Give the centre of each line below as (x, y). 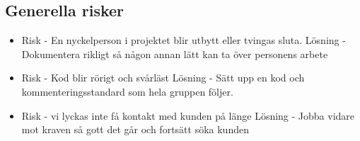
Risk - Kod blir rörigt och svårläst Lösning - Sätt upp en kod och (163, 78)
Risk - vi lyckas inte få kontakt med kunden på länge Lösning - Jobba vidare (188, 115)
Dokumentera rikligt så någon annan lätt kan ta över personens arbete (175, 53)
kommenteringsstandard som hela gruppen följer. (127, 91)
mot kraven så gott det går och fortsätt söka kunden (135, 129)
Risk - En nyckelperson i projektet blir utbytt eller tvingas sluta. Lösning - (184, 40)
